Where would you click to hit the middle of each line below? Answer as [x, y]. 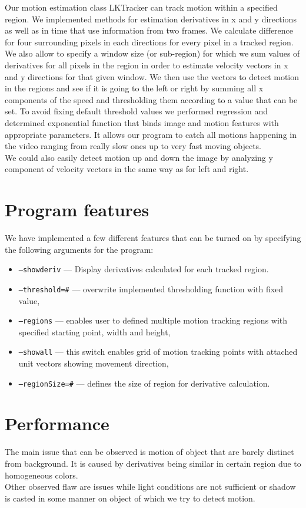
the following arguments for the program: [79, 249]
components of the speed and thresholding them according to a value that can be [151, 99]
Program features [77, 210]
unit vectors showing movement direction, [94, 363]
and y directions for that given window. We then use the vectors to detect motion [152, 76]
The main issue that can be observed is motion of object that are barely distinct [149, 452]
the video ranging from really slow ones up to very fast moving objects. [133, 146]
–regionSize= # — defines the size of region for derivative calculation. [144, 383]
